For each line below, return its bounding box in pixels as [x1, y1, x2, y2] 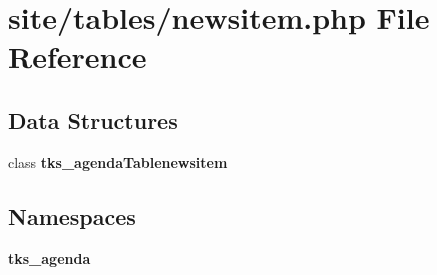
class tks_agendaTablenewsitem [8, 151, 228, 172]
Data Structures [8, 104, 178, 135]
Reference [8, 36, 147, 77]
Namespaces [8, 200, 136, 231]
